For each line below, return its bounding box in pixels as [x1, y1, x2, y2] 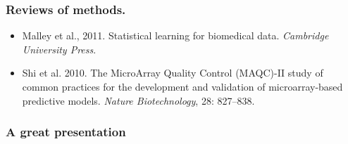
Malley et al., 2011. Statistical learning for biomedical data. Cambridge [22, 28, 329, 43]
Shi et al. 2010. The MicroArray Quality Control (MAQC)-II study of [22, 65, 323, 80]
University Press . [22, 41, 97, 56]
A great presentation [6, 123, 126, 140]
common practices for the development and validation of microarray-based [22, 79, 343, 93]
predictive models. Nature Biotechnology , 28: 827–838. [22, 93, 255, 107]
